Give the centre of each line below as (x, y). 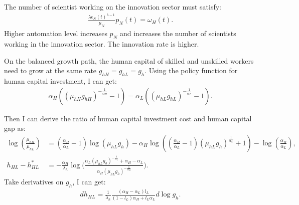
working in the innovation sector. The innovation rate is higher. (102, 44)
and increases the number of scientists (178, 33)
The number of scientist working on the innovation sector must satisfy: (113, 7)
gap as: (15, 128)
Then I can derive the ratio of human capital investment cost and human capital (128, 118)
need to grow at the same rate (50, 70)
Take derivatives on (34, 182)
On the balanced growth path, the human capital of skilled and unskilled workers (129, 60)
